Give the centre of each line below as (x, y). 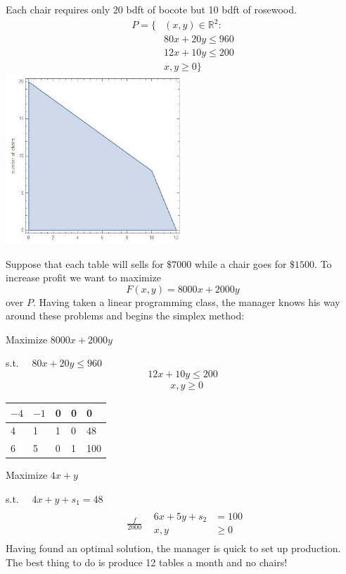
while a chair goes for (241, 263)
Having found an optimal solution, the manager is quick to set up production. (173, 548)
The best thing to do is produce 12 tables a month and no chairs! (147, 562)
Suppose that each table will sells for (85, 263)
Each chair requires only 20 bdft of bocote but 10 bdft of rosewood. (151, 9)
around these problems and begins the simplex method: (125, 316)
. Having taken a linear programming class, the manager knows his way (186, 301)
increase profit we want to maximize (84, 277)
